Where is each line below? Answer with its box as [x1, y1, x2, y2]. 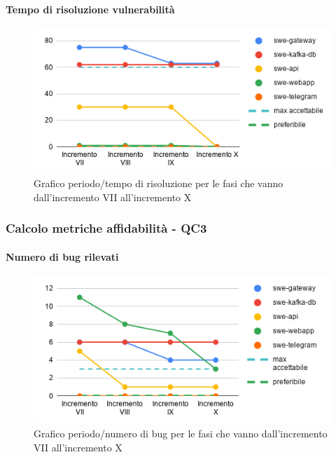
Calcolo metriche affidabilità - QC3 [6, 219, 207, 237]
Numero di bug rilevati [6, 249, 119, 264]
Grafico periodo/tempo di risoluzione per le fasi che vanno [34, 176, 283, 191]
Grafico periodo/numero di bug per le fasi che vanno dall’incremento [34, 426, 328, 441]
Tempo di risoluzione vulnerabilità [6, 1, 175, 16]
